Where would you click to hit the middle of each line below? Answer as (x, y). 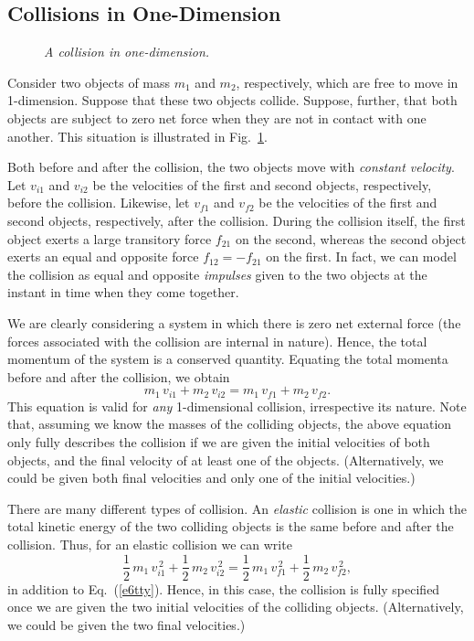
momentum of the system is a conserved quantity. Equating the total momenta (228, 359)
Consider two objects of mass (89, 82)
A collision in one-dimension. (127, 52)
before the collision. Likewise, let (99, 203)
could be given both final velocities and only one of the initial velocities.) (211, 478)
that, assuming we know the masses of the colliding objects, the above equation (230, 424)
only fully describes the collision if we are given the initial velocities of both (219, 441)
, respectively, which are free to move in (347, 82)
